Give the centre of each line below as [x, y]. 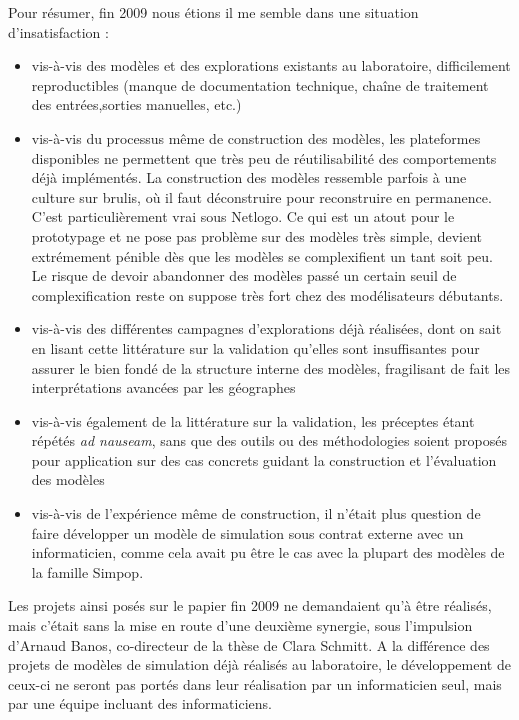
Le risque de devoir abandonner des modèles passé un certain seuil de [244, 275]
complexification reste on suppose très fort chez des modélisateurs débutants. [267, 294]
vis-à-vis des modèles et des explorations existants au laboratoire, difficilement [271, 65]
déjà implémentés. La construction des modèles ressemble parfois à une [249, 177]
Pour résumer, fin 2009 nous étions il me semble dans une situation [213, 12]
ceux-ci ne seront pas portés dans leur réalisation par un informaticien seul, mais [255, 683]
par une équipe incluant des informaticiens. [140, 703]
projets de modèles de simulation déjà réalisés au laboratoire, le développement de [259, 664]
